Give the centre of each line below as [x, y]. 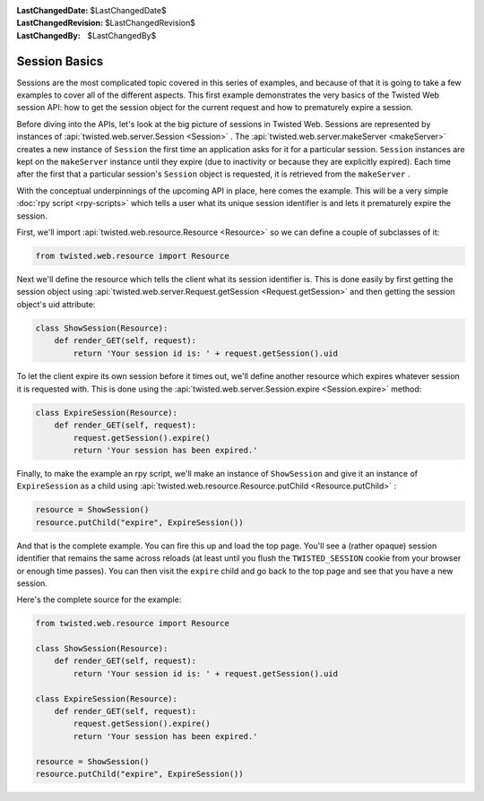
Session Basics [60, 61]
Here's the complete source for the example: [99, 599]
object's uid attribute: [56, 304]
